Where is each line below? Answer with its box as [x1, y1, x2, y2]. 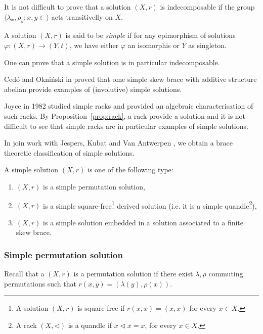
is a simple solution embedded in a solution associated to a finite [43, 217, 244, 227]
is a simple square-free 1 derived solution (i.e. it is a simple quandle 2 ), [43, 199, 257, 211]
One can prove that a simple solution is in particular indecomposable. [4, 57, 220, 67]
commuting [208, 268, 243, 279]
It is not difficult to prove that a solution [4, 2, 131, 12]
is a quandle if [68, 319, 112, 330]
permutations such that [4, 278, 76, 289]
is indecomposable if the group [160, 2, 255, 12]
